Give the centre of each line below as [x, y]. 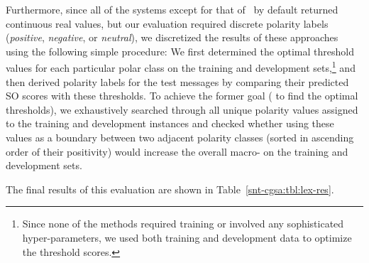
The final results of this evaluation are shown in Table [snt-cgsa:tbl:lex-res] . [170, 189]
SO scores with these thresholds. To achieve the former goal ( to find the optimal [182, 96]
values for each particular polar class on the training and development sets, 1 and [181, 67]
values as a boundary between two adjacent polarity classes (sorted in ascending [180, 137]
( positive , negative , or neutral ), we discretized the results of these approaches [172, 37]
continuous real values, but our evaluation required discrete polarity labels [167, 23]
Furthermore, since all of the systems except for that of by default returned [172, 9]
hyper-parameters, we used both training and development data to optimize [187, 237]
